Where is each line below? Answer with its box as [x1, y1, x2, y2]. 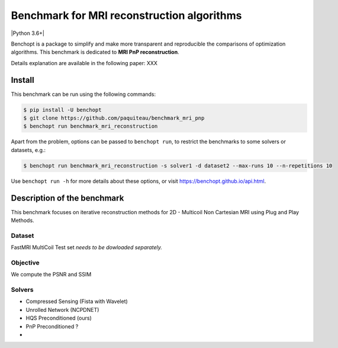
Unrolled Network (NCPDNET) [25, 306, 99, 313]
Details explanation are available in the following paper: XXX [11, 59, 158, 66]
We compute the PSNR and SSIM [11, 271, 92, 278]
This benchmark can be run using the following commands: [11, 91, 156, 98]
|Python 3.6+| [11, 30, 44, 37]
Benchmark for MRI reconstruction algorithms [11, 9, 242, 22]
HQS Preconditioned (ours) [25, 314, 92, 322]
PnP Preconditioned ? [25, 323, 79, 330]
